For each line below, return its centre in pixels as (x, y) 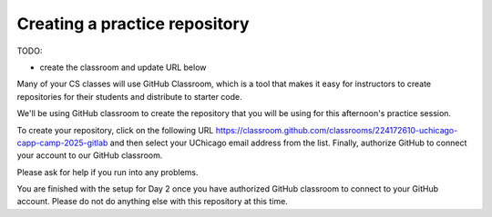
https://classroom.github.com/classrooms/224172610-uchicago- (337, 130)
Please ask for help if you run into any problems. (108, 172)
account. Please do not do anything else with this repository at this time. (153, 202)
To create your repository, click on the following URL (115, 130)
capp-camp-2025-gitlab (62, 143)
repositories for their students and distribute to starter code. (129, 96)
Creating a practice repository (133, 24)
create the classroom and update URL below (123, 67)
